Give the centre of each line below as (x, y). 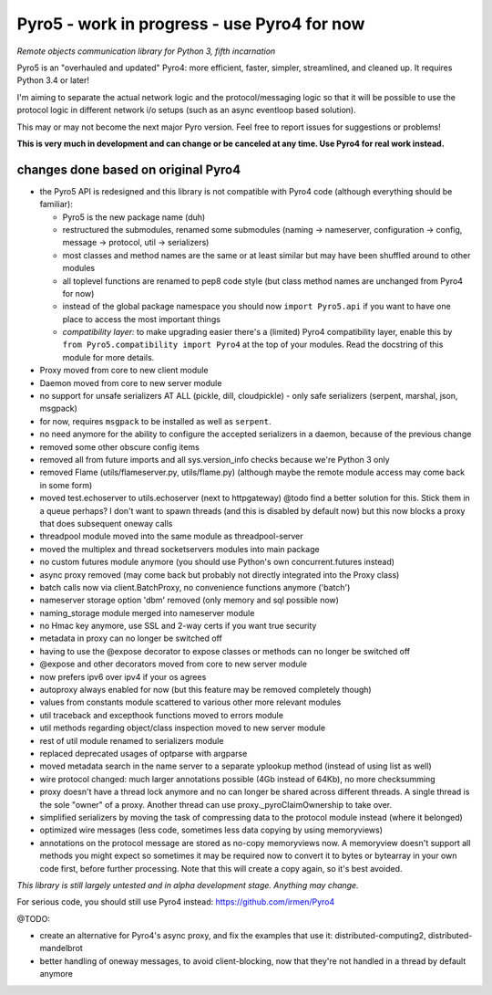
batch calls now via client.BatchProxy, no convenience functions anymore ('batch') (195, 587)
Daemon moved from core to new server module (131, 382)
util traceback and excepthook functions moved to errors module (162, 715)
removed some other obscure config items (119, 446)
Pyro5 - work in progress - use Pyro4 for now (191, 24)
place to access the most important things (141, 319)
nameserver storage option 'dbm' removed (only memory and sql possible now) (189, 600)
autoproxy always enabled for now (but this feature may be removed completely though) (206, 690)
